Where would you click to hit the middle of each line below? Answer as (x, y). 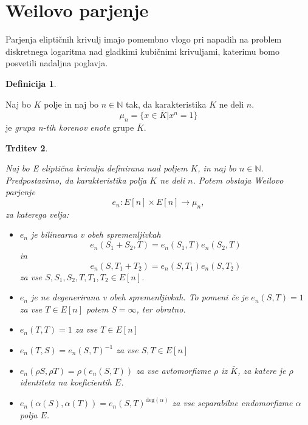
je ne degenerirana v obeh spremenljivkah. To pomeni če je (140, 297)
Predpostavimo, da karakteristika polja (76, 180)
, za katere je (262, 370)
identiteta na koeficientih (66, 382)
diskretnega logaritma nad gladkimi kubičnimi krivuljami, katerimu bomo (143, 51)
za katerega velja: (37, 214)
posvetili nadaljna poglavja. (57, 63)
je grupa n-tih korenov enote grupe (70, 127)
